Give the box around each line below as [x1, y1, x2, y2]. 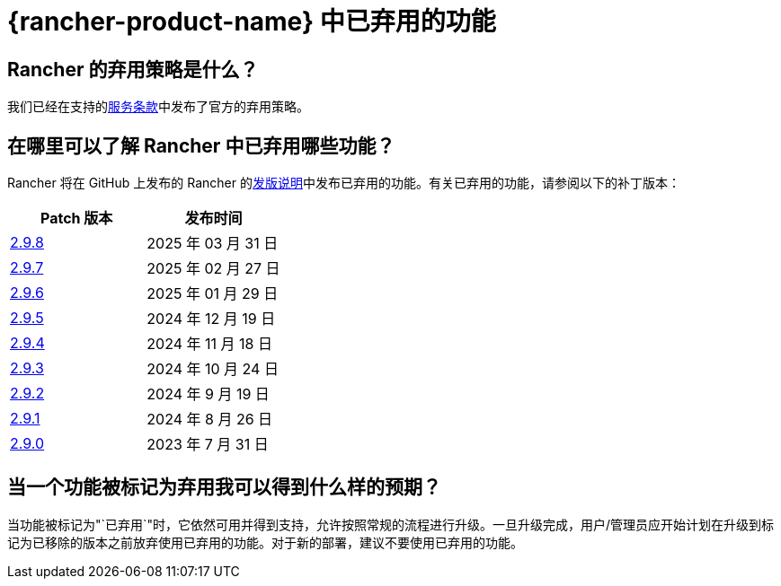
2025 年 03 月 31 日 [146, 234, 279, 253]
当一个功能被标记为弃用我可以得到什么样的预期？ [7, 476, 441, 499]
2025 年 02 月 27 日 [146, 259, 280, 278]
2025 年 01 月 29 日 [146, 284, 279, 303]
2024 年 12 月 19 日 [146, 310, 276, 328]
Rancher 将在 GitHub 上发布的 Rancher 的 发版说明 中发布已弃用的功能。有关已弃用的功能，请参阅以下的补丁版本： [7, 175, 680, 191]
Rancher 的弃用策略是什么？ [7, 57, 259, 81]
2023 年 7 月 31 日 [146, 435, 269, 454]
